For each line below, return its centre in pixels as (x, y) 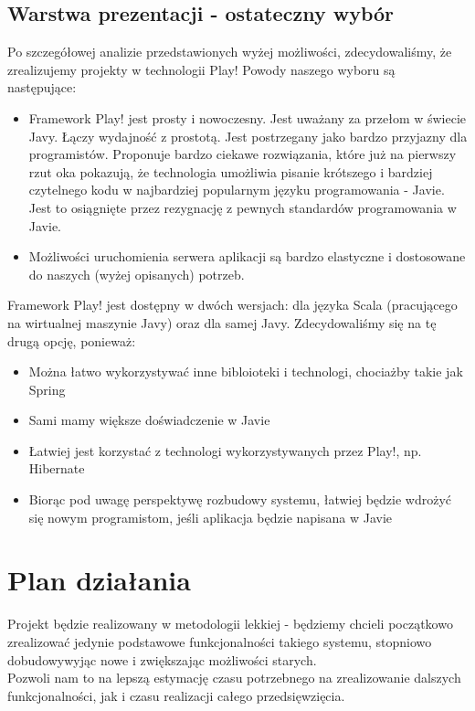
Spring (47, 389)
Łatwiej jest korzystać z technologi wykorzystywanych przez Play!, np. (225, 450)
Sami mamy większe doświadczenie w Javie (149, 420)
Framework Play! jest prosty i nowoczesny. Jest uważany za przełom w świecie (248, 117)
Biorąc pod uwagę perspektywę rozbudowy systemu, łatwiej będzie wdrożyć (240, 499)
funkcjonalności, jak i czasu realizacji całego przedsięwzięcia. (176, 695)
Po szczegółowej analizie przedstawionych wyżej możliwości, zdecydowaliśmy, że (230, 52)
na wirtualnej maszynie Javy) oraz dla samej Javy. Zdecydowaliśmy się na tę (222, 322)
